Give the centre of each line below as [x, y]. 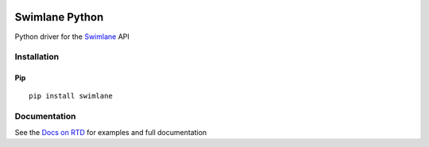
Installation [37, 57]
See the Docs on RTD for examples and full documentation [111, 132]
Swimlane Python [59, 17]
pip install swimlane [71, 96]
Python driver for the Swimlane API [72, 37]
